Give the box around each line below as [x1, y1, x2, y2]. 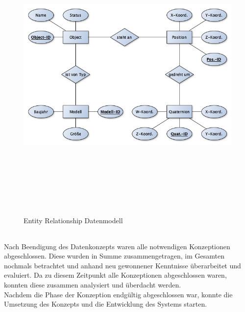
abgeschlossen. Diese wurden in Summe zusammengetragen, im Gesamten [4, 251, 224, 261]
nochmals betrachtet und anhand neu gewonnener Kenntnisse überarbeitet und [4, 260, 241, 270]
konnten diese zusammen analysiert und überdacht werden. [4, 280, 181, 290]
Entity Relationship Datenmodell [24, 215, 123, 225]
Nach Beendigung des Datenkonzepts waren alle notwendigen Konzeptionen [4, 241, 230, 251]
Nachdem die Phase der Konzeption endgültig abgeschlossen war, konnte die [4, 289, 233, 299]
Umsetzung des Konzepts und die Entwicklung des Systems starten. [4, 299, 207, 309]
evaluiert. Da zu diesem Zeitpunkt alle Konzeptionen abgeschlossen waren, [4, 270, 227, 280]
